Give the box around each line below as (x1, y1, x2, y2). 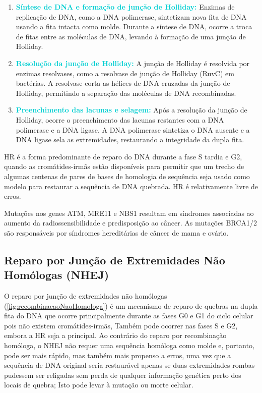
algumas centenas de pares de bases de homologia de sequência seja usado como (4, 171, 250, 181)
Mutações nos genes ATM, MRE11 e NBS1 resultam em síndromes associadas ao (4, 207, 254, 218)
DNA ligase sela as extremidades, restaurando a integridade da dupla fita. (16, 134, 244, 145)
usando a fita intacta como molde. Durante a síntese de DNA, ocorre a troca (16, 21, 252, 32)
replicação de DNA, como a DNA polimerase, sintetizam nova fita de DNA (16, 11, 247, 22)
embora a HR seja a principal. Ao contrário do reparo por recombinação (4, 330, 227, 341)
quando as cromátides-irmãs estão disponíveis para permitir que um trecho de (4, 161, 244, 172)
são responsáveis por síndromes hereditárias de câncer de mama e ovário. (4, 227, 229, 238)
